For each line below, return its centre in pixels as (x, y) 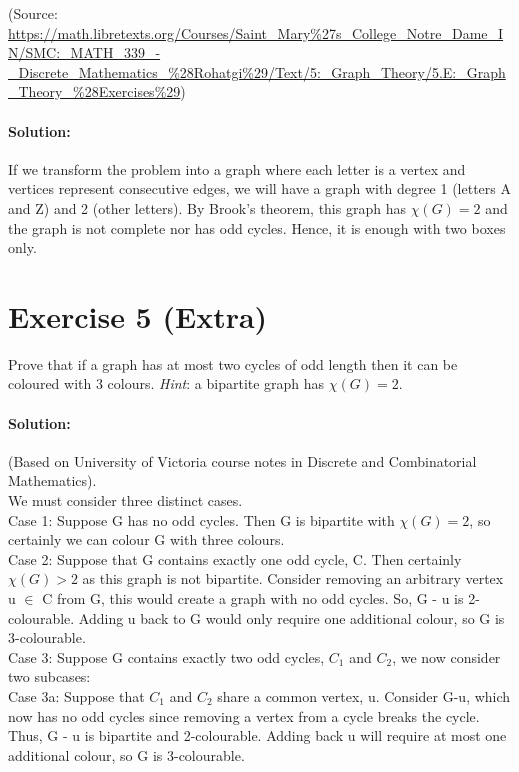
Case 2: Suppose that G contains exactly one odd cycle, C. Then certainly (235, 558)
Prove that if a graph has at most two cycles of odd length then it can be (233, 363)
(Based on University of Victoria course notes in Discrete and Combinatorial (242, 460)
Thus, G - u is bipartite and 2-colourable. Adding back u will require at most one (257, 735)
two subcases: (49, 676)
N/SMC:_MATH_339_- (84, 52)
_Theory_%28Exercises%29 (94, 91)
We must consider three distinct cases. (125, 500)
